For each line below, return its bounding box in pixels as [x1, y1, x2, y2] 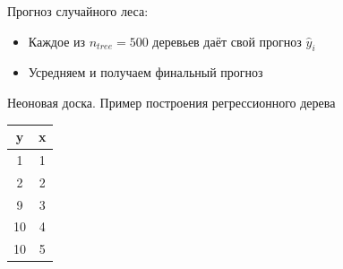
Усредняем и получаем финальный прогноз [28, 63, 263, 82]
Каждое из [28, 31, 86, 50]
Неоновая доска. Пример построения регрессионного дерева [7, 92, 336, 111]
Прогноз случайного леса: [7, 2, 149, 20]
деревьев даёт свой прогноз [152, 31, 302, 50]
